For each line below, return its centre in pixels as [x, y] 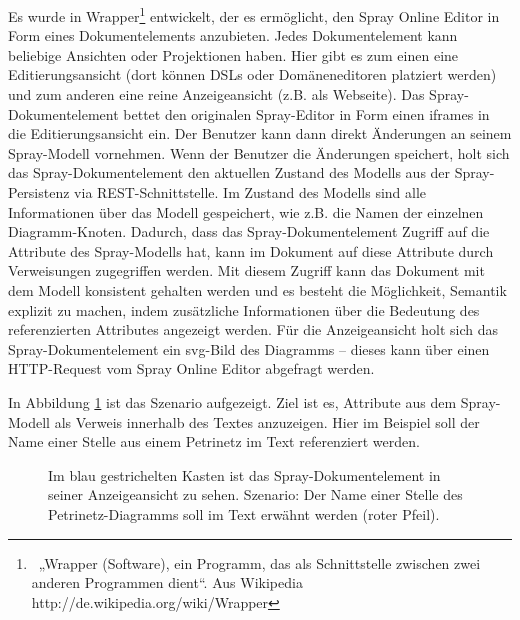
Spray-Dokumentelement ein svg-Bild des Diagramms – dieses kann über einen [249, 348]
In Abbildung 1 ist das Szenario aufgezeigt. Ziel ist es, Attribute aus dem [232, 401]
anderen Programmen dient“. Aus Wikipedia [167, 582]
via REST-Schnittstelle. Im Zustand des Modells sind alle [250, 192]
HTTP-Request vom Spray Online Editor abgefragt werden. [191, 368]
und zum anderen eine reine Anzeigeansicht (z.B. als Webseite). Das [216, 94]
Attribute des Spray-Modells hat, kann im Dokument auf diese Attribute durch [251, 250]
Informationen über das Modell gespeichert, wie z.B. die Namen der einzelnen [246, 211]
